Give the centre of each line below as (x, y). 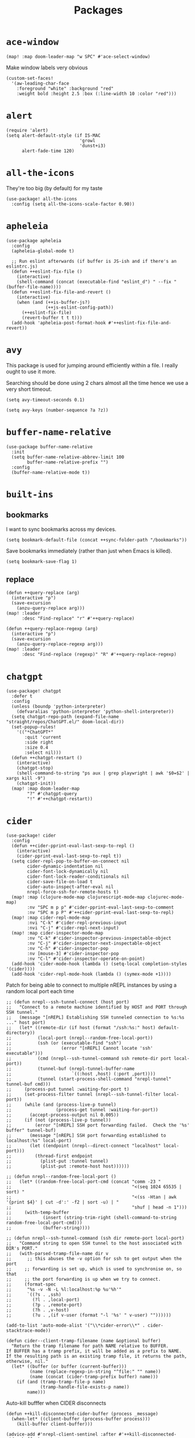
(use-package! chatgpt (34, 691)
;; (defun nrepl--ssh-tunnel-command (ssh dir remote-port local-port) (95, 1239)
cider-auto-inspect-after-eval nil (71, 887)
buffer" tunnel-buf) (31, 1131)
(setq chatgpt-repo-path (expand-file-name (65, 717)
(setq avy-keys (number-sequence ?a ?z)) (57, 410)
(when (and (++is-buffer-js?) (54, 302)
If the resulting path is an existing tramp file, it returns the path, (97, 1356)
